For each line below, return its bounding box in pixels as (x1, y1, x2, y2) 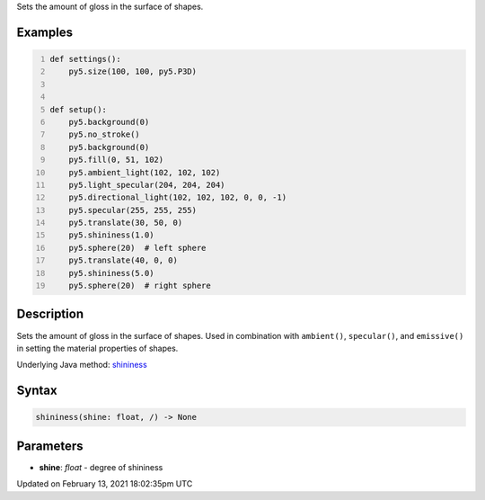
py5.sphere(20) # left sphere (68, 243, 207, 253)
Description (16, 307, 84, 322)
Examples (16, 24, 74, 40)
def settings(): (49, 54, 121, 64)
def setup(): (49, 104, 108, 114)
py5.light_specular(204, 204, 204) (68, 180, 225, 190)
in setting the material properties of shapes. (16, 343, 179, 353)
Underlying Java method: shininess (16, 360, 147, 371)
